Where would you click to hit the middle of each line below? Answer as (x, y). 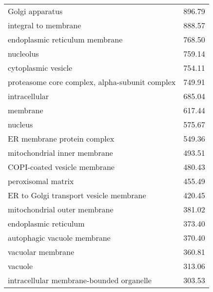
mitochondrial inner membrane (60, 153)
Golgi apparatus (35, 11)
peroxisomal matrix (41, 181)
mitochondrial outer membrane (61, 209)
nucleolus (23, 53)
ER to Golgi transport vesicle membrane (77, 195)
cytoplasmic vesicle (40, 68)
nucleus (20, 124)
